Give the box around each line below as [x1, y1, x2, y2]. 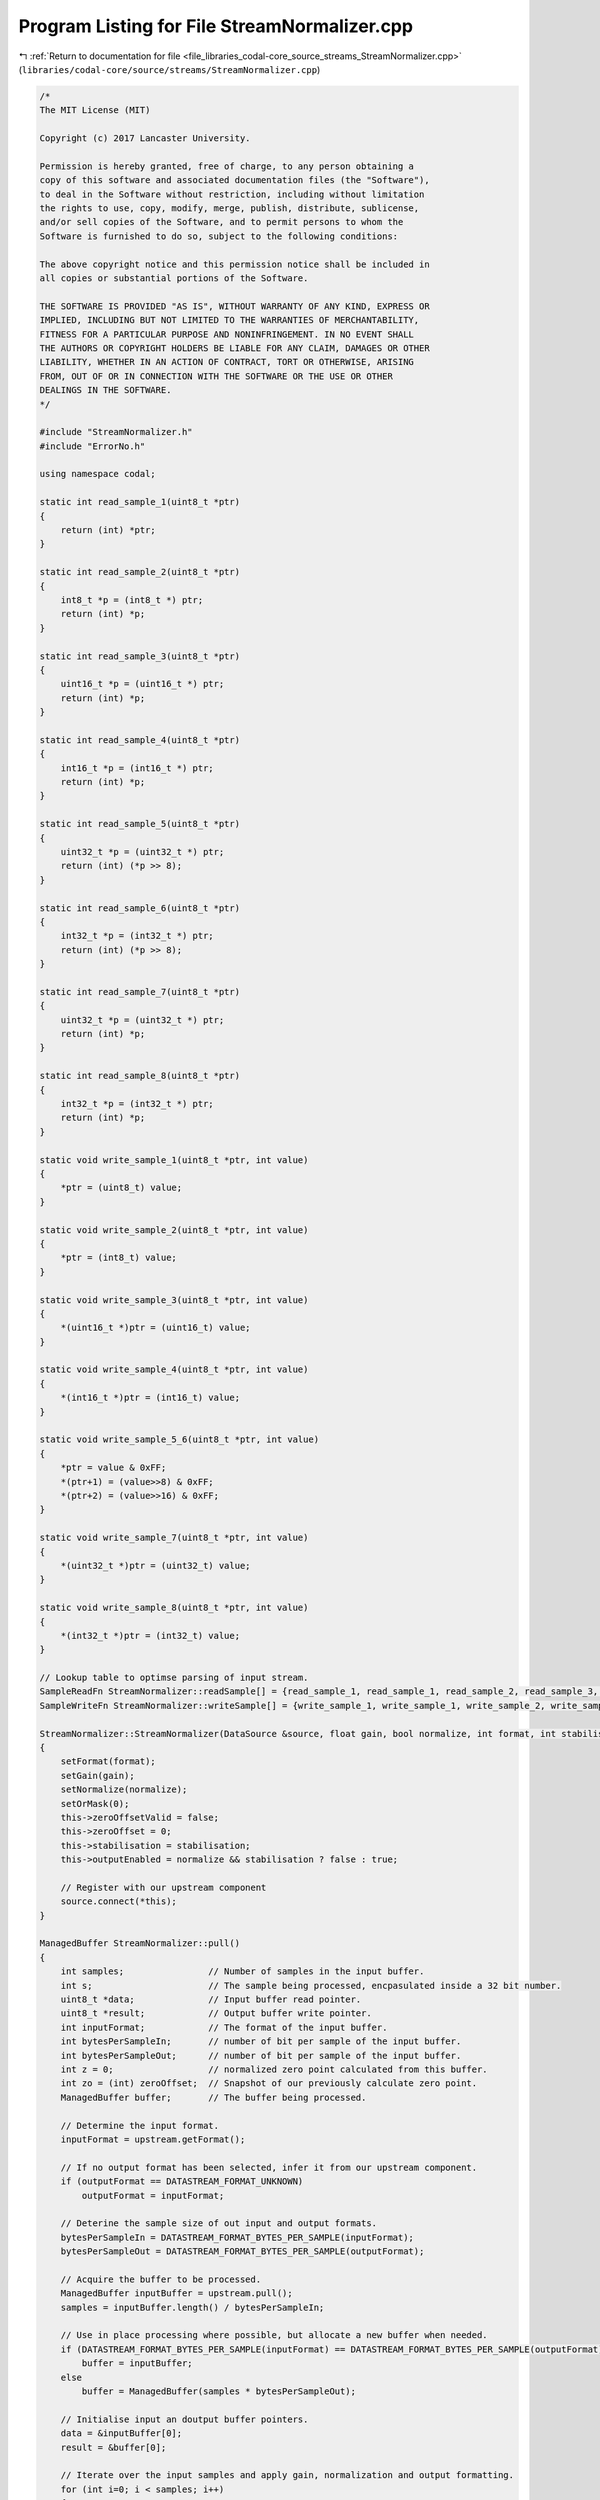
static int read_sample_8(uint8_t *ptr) [39, 1070, 240, 1082]
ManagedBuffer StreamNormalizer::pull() [39, 1938, 240, 1949]
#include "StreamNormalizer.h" [39, 426, 194, 438]
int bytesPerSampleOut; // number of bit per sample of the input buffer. [60, 2050, 462, 2061]
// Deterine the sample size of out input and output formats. [60, 2218, 378, 2229]
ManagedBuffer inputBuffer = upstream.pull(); [60, 2288, 294, 2299]
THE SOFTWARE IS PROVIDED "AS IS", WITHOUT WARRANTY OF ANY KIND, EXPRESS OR [39, 300, 430, 312]
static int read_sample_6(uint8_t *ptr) [39, 902, 240, 914]
